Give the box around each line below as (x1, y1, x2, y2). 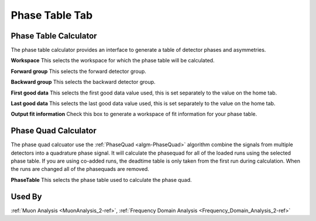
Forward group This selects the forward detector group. (11, 68, 146, 75)
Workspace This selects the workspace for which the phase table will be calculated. (11, 57, 215, 64)
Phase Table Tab (11, 9, 93, 22)
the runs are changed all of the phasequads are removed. (11, 166, 149, 173)
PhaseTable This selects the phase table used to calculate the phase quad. (11, 176, 193, 183)
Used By (11, 191, 42, 201)
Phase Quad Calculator (11, 126, 97, 136)
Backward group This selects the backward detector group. (11, 79, 156, 86)
